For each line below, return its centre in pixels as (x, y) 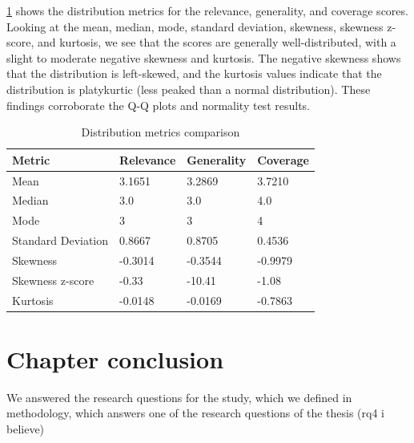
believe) (26, 429)
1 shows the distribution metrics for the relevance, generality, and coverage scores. (207, 10)
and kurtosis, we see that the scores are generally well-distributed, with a (217, 42)
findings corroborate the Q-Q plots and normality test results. (158, 105)
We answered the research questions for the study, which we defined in (179, 397)
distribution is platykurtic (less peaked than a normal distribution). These (189, 89)
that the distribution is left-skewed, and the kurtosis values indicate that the (194, 73)
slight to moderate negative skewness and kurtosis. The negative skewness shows (204, 57)
